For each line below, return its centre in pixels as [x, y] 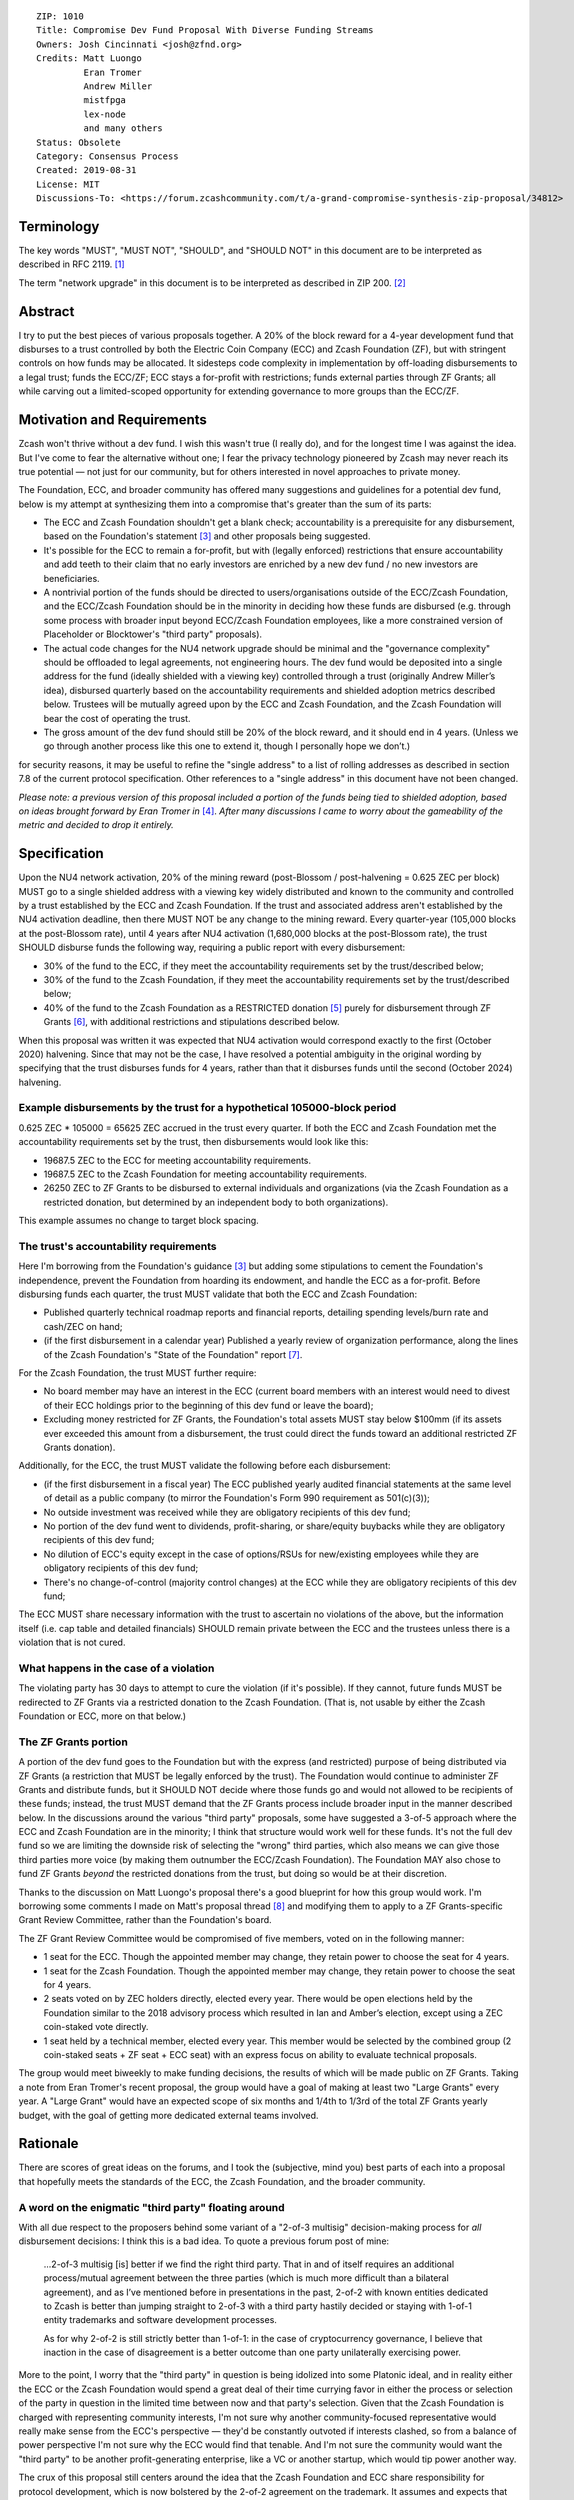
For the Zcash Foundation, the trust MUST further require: [137, 1373]
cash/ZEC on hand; [83, 1326]
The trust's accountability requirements [117, 1246]
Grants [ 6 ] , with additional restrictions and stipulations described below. [191, 1022]
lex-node [105, 114]
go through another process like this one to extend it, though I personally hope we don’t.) [227, 746]
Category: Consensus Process [107, 156]
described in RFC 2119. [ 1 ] [71, 264]
